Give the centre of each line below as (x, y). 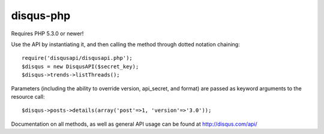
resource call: (28, 96)
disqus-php (41, 16)
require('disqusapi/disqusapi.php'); (77, 58)
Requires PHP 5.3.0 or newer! (47, 33)
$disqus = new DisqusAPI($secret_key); (80, 66)
